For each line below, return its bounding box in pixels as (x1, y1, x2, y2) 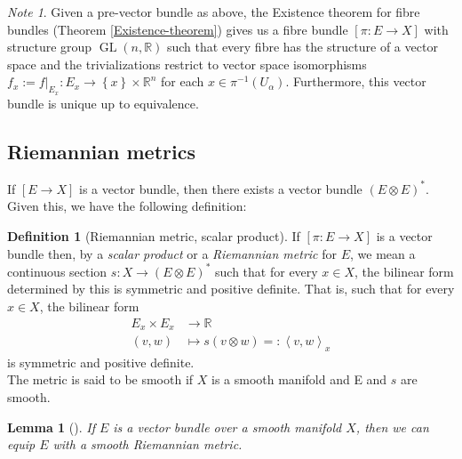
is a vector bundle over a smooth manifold (113, 417, 342, 436)
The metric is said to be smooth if (7, 370, 194, 389)
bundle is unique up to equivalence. (7, 93, 199, 112)
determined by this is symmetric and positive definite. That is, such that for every (7, 279, 455, 298)
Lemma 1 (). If (7, 417, 95, 436)
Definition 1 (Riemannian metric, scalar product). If (7, 227, 300, 246)
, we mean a (350, 244, 416, 262)
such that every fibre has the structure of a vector (166, 37, 438, 56)
